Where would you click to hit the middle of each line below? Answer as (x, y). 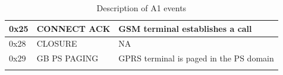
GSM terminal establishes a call (185, 28)
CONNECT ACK (73, 28)
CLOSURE (57, 43)
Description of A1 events (141, 8)
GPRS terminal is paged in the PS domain (196, 58)
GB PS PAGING (67, 58)
